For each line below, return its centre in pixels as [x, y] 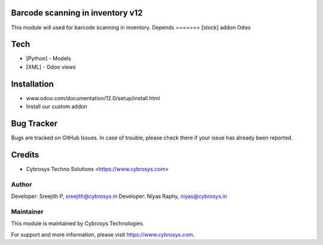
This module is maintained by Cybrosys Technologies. [78, 224]
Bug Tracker [34, 123]
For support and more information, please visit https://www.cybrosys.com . [103, 234]
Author [22, 184]
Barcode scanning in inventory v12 [77, 13]
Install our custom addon [57, 107]
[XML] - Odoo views [51, 67]
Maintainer [27, 212]
